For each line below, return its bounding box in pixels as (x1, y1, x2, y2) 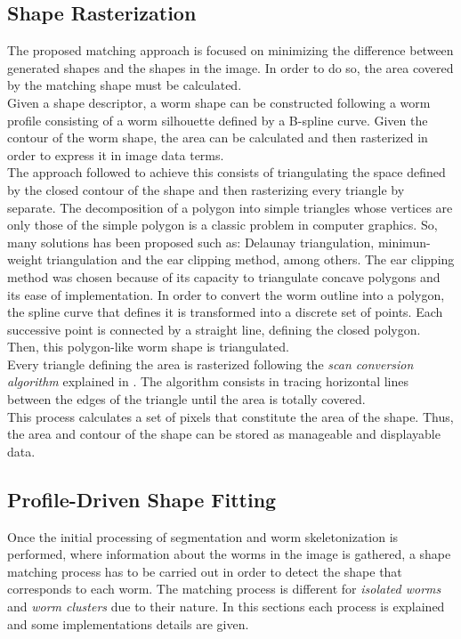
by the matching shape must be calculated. (7, 76, 242, 94)
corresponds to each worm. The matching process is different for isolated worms (7, 579, 441, 598)
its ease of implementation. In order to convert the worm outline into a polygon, (7, 285, 445, 303)
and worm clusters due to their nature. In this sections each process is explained (7, 597, 445, 616)
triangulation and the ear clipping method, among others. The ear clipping (46, 250, 455, 269)
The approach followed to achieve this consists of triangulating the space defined (7, 163, 446, 182)
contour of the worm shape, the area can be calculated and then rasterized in (7, 128, 428, 147)
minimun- (377, 232, 431, 251)
